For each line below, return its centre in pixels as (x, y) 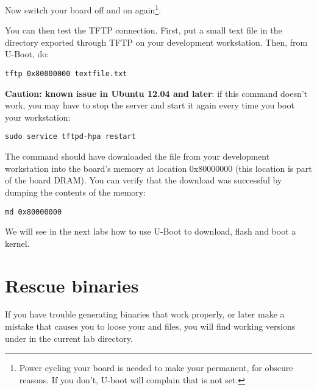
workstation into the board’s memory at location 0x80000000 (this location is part (158, 168)
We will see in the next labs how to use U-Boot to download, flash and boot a (151, 231)
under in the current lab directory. (69, 338)
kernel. (17, 243)
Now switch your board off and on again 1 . (83, 9)
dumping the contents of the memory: (76, 192)
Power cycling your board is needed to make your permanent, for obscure (156, 368)
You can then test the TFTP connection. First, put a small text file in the (144, 30)
